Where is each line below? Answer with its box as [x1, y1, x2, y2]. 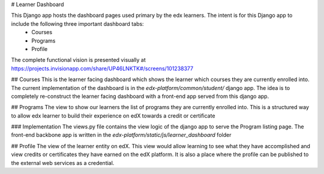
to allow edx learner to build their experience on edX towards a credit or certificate [11, 112, 215, 119]
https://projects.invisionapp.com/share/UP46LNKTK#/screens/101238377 [11, 65, 194, 72]
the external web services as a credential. [11, 159, 115, 166]
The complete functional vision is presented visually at [11, 56, 146, 64]
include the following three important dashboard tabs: [11, 20, 144, 27]
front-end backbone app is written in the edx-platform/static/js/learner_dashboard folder [11, 131, 232, 139]
